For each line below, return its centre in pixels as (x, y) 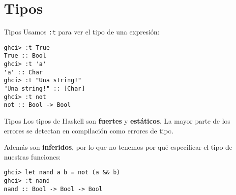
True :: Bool (25, 56)
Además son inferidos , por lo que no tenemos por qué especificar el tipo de (118, 147)
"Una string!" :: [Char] (44, 89)
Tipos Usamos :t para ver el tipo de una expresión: (82, 32)
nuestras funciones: (32, 156)
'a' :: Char (23, 72)
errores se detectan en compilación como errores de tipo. (89, 130)
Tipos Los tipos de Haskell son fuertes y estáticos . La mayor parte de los (117, 121)
